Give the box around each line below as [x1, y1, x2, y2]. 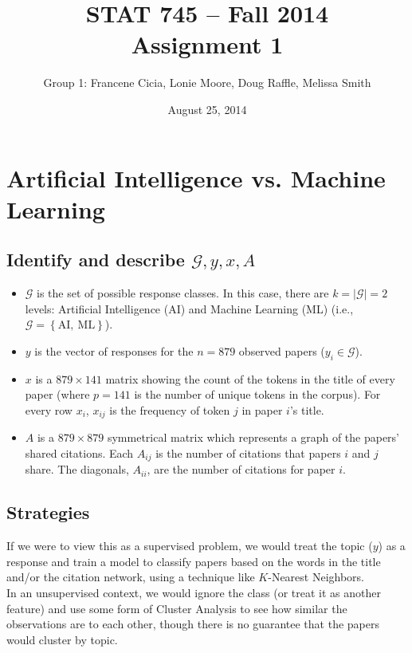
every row [25, 401, 73, 418]
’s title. [289, 401, 324, 418]
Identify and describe [6, 247, 185, 272]
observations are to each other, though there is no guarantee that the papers [6, 616, 379, 632]
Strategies [6, 500, 90, 525]
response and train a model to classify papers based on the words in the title [6, 553, 381, 569]
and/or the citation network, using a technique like [6, 568, 255, 585]
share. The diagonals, [25, 461, 129, 478]
